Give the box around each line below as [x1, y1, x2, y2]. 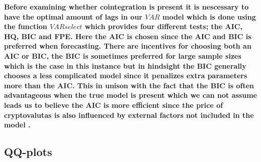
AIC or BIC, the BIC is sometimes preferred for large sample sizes [4, 50, 241, 61]
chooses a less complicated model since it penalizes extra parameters [4, 70, 247, 81]
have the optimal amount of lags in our [4, 11, 142, 22]
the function [4, 21, 47, 32]
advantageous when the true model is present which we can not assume [4, 90, 257, 100]
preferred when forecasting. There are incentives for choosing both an [4, 41, 251, 51]
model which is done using [162, 11, 256, 22]
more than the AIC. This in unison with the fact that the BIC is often [4, 80, 254, 90]
